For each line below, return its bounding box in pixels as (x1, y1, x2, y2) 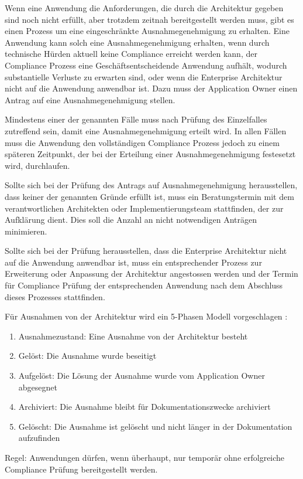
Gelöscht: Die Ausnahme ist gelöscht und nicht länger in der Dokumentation (18, 420, 292, 432)
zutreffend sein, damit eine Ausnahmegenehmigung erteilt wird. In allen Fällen (5, 124, 287, 137)
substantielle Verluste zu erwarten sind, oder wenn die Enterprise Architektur (5, 70, 283, 83)
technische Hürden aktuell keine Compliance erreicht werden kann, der (5, 47, 257, 60)
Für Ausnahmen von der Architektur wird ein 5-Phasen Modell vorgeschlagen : (5, 310, 288, 322)
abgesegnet (18, 381, 57, 393)
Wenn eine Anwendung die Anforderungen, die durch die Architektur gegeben (5, 2, 284, 13)
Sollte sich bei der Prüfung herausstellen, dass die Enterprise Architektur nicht (5, 244, 287, 257)
